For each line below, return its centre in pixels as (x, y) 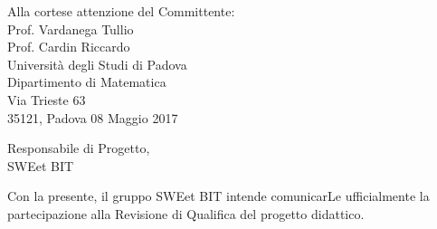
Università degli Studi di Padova (97, 64)
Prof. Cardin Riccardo (69, 47)
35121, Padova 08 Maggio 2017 (93, 117)
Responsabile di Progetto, (79, 148)
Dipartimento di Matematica (87, 82)
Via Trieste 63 (47, 99)
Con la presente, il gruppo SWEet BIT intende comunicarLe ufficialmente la (218, 196)
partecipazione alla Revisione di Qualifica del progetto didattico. (186, 213)
